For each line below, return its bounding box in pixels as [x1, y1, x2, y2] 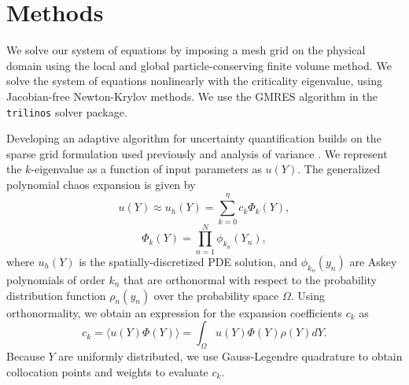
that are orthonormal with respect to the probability [123, 271, 377, 287]
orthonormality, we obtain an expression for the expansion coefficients [6, 304, 343, 320]
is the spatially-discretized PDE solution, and [79, 253, 298, 269]
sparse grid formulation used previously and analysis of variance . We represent [6, 145, 388, 161]
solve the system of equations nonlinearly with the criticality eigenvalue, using [6, 72, 383, 89]
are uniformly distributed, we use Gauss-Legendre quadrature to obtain [58, 347, 403, 364]
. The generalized [297, 161, 381, 177]
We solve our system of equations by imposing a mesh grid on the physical [6, 42, 366, 58]
